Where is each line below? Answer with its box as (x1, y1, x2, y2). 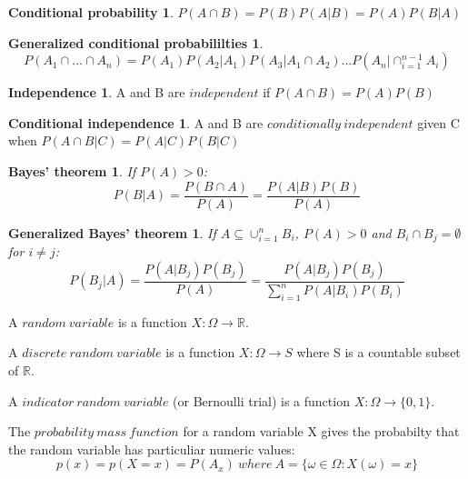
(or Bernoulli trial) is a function (173, 391, 350, 410)
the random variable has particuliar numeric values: (8, 439, 295, 458)
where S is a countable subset (296, 343, 461, 362)
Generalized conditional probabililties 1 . (8, 33, 264, 52)
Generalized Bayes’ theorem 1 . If (8, 223, 216, 242)
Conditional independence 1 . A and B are (8, 113, 264, 132)
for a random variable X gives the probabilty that (183, 422, 460, 441)
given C (417, 113, 460, 132)
